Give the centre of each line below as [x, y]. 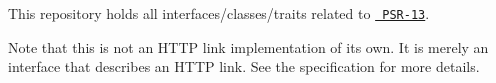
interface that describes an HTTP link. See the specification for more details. [244, 66]
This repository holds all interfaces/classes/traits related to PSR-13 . [219, 13]
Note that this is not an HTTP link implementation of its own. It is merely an [248, 46]
